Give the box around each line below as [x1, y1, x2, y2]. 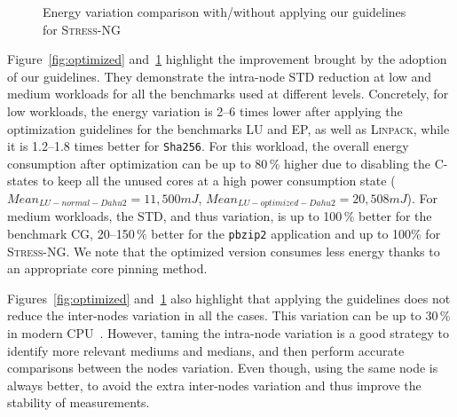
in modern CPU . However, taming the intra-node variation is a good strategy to [7, 324, 449, 342]
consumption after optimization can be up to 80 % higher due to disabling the [7, 153, 431, 172]
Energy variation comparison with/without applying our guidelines [43, 3, 406, 20]
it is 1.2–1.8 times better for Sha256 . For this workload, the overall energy [7, 137, 409, 155]
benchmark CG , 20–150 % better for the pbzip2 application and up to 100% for [7, 224, 441, 243]
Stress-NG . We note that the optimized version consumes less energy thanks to [7, 241, 440, 260]
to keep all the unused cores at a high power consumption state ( [42, 171, 396, 190]
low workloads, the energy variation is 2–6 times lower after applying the [7, 101, 403, 120]
